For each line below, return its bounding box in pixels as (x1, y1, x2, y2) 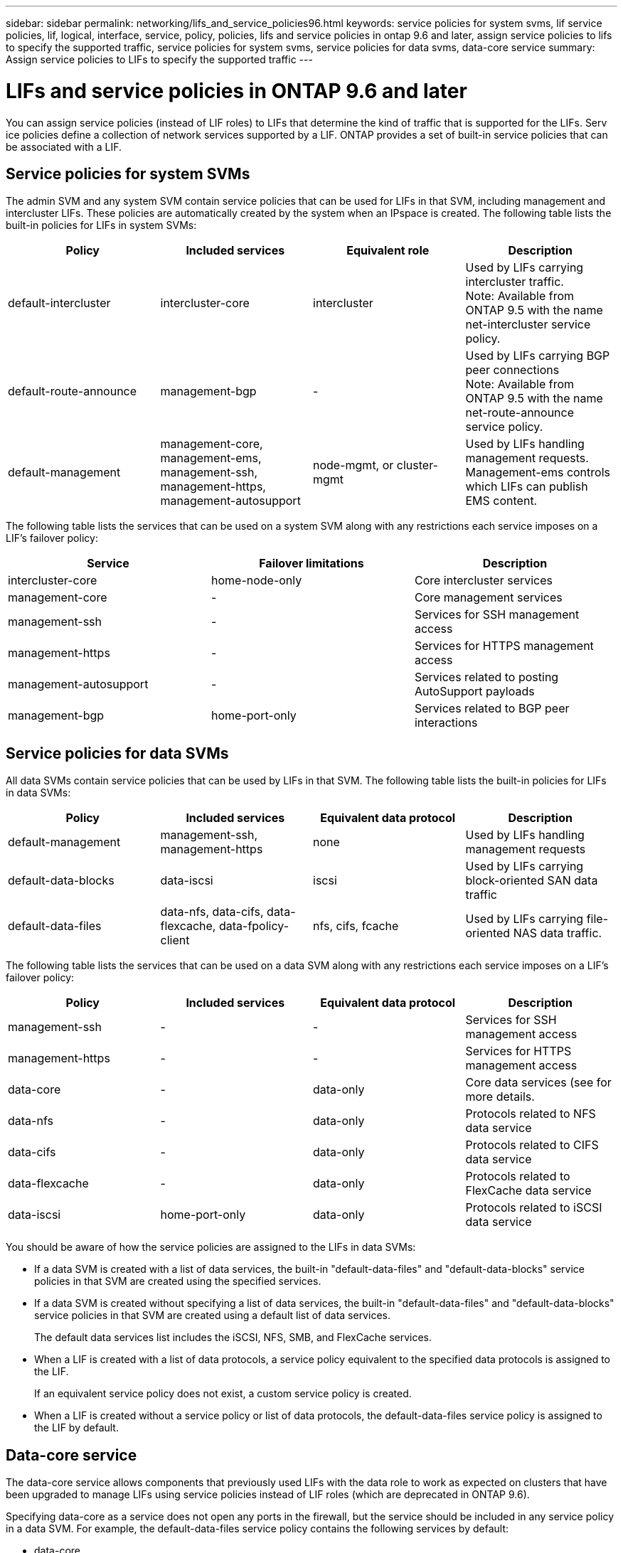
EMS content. (465, 493, 538, 508)
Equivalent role (346, 243, 430, 258)
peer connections (465, 363, 560, 378)
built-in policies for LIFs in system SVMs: (6, 219, 197, 232)
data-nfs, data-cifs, (160, 904, 264, 919)
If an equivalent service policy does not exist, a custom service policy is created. (34, 1387, 412, 1400)
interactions (414, 715, 478, 730)
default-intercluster (8, 296, 111, 311)
